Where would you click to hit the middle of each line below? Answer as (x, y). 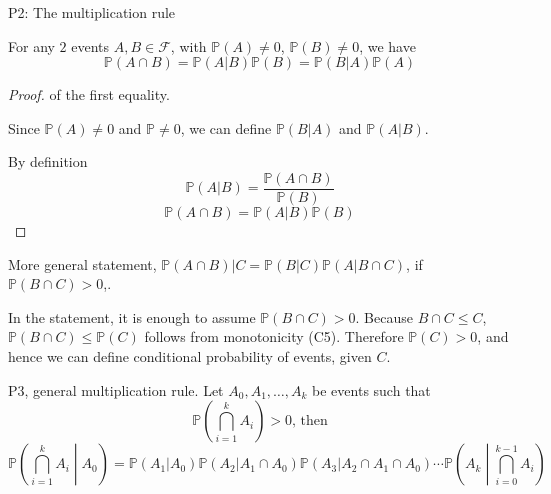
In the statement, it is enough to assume (132, 316)
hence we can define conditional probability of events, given (190, 356)
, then (310, 421)
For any (31, 45)
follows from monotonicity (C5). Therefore (274, 336)
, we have (387, 45)
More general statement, (82, 263)
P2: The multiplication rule (92, 12)
